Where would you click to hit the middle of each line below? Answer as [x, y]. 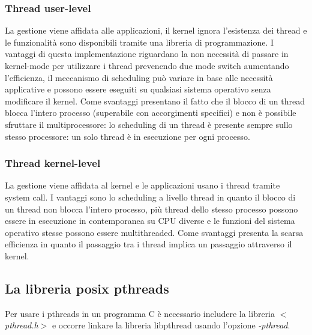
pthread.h [22, 325]
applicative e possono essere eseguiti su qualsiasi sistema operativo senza [138, 89]
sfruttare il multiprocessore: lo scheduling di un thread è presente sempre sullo [149, 124]
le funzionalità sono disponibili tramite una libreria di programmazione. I [139, 42]
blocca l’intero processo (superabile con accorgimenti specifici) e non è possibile [151, 113]
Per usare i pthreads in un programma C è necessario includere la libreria [140, 313]
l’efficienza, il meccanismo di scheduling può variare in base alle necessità [139, 77]
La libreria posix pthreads [87, 288]
